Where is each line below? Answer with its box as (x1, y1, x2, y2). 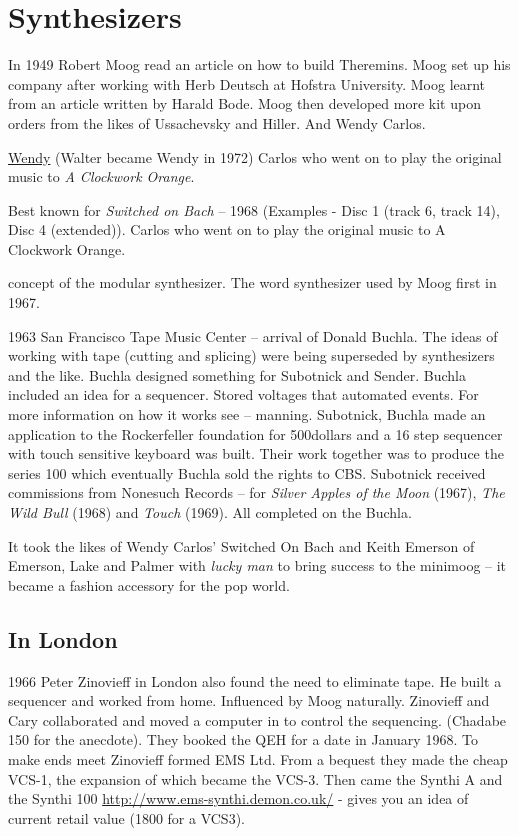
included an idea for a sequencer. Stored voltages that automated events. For (8, 384, 479, 405)
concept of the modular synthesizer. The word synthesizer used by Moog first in (8, 272, 497, 293)
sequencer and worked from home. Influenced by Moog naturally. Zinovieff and (8, 690, 490, 711)
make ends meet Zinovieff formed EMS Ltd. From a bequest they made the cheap (8, 748, 508, 769)
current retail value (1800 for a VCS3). (8, 807, 245, 828)
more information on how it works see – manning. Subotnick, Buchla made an (8, 404, 486, 425)
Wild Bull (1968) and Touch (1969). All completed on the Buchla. (8, 502, 412, 522)
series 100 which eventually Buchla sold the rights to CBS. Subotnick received (8, 462, 486, 483)
